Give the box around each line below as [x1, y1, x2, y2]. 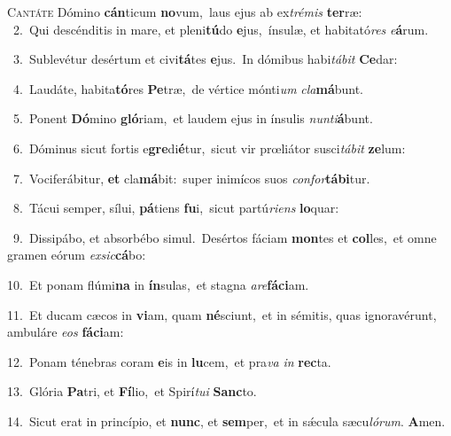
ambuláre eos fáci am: [7, 323, 124, 341]
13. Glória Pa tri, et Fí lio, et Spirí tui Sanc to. [7, 382, 257, 401]
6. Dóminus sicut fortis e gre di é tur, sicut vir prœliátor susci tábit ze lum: [12, 138, 406, 157]
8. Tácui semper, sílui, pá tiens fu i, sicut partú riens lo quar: [12, 199, 339, 217]
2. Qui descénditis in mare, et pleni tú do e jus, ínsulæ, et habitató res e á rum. [12, 19, 429, 38]
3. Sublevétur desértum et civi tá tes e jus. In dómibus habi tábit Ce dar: [12, 50, 398, 68]
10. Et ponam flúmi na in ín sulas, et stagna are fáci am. [7, 275, 309, 293]
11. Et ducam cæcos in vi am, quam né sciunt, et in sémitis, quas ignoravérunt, [7, 305, 437, 323]
